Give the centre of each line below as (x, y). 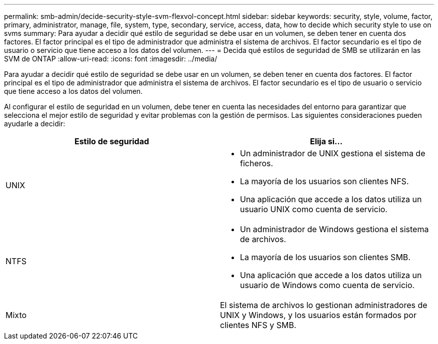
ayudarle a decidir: (35, 124)
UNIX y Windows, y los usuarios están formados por (318, 315)
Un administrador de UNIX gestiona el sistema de (333, 153)
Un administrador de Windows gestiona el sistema (334, 229)
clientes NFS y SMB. (258, 325)
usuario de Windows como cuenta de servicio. (327, 285)
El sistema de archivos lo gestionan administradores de (324, 305)
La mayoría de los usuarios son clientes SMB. (325, 257)
